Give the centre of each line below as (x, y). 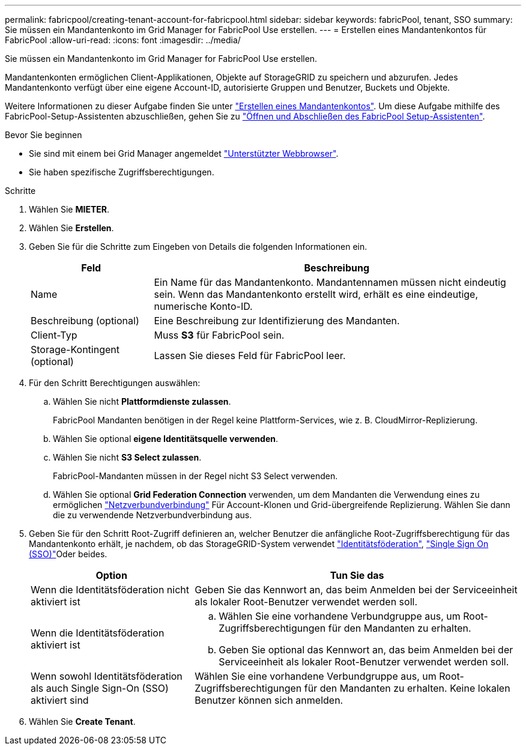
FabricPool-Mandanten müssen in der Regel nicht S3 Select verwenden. (195, 476)
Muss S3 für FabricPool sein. (219, 335)
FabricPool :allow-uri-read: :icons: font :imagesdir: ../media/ (123, 40)
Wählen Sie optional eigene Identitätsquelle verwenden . (165, 439)
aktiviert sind (60, 700)
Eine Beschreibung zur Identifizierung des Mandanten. (277, 321)
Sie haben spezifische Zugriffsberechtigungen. (122, 172)
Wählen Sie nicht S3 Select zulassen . (127, 457)
